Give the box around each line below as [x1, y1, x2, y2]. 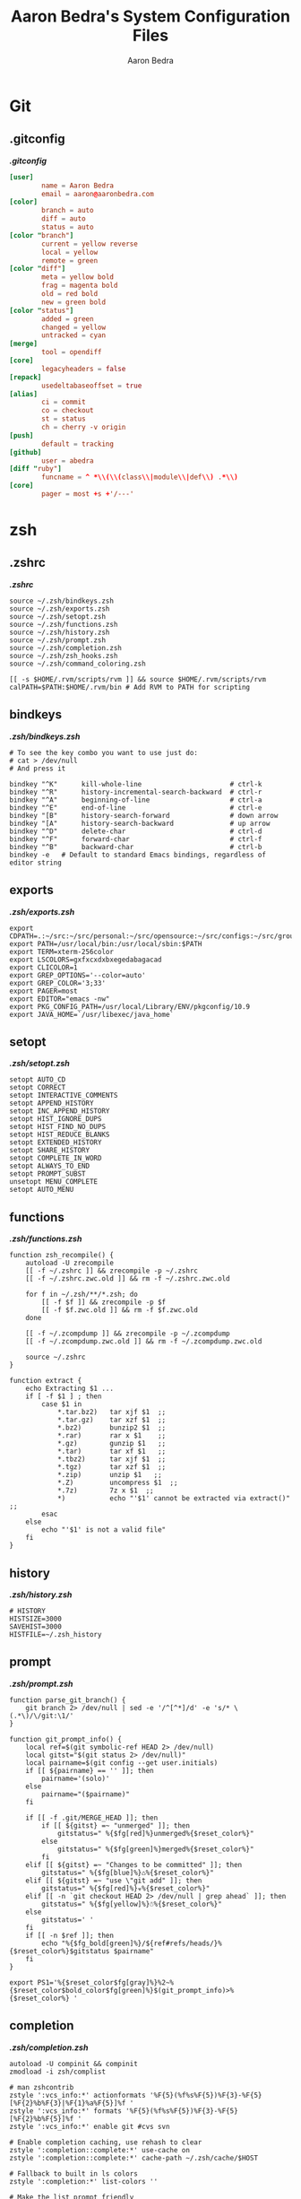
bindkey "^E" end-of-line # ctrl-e [9, 803, 262, 813]
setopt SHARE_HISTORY [9, 1146, 90, 1155]
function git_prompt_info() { [9, 1734, 123, 1743]
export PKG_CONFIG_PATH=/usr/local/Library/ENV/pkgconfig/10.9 [9, 1002, 251, 1011]
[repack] [9, 372, 42, 382]
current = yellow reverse [41, 239, 139, 248]
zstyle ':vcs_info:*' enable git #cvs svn [9, 2122, 170, 2131]
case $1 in [41, 1400, 82, 1409]
